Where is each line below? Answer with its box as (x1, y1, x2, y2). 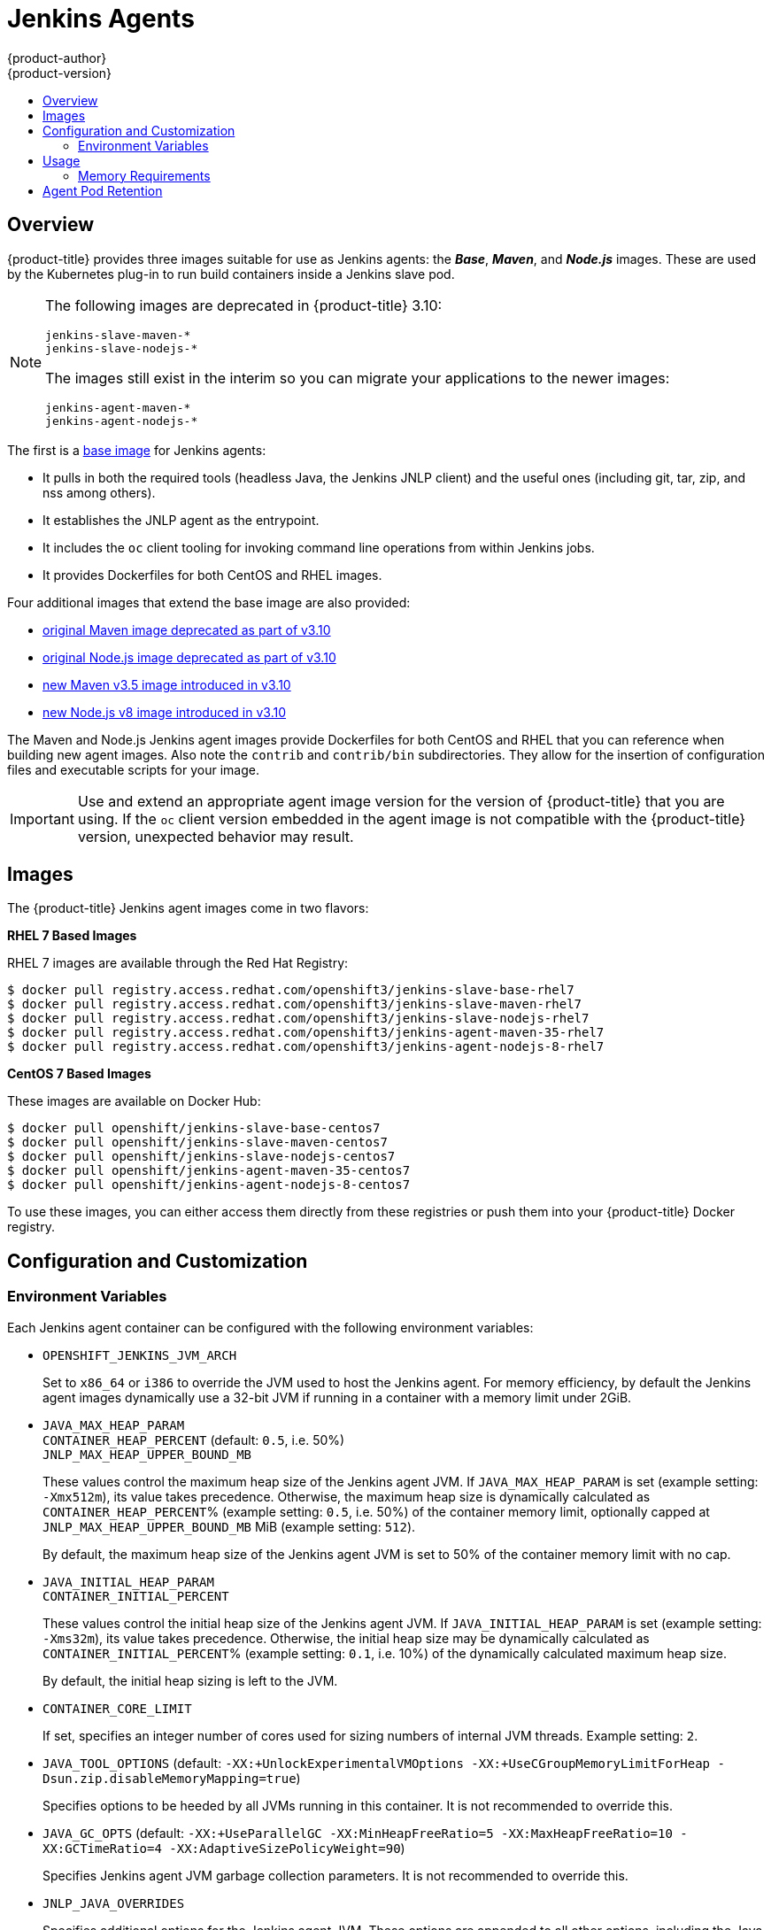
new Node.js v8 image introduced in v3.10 (42, 704, 287, 720)
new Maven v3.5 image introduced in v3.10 (42, 676, 291, 692)
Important (10, 809, 74, 828)
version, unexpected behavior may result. (77, 827, 354, 845)
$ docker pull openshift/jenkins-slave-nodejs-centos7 (7, 1149, 396, 1164)
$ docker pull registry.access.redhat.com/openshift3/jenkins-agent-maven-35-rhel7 (7, 1025, 605, 1040)
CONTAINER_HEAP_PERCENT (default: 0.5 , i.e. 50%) (42, 1432, 345, 1447)
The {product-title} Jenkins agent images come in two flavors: (7, 900, 369, 916)
